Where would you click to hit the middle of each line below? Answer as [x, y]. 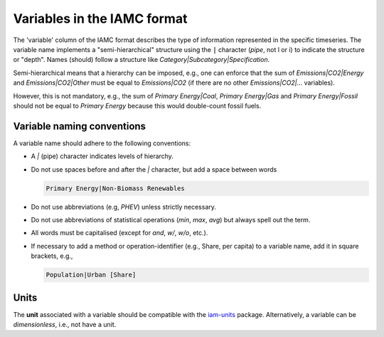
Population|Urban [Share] [91, 275]
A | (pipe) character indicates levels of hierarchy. [102, 156]
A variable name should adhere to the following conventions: [102, 143]
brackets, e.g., [52, 256]
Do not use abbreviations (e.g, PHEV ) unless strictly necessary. [124, 207]
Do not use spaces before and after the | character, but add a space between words [154, 169]
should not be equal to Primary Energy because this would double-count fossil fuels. [137, 105]
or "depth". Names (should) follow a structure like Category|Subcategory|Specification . [142, 60]
